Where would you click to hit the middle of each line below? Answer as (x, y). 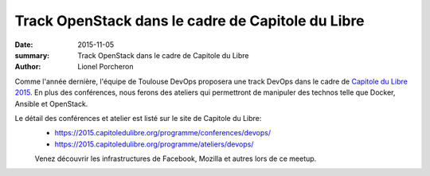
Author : (28, 67)
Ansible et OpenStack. (51, 104)
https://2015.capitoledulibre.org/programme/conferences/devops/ (162, 133)
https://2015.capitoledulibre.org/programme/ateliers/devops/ (154, 144)
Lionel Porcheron (106, 67)
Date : (24, 45)
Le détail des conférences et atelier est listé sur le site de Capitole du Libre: (138, 118)
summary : (32, 55)
